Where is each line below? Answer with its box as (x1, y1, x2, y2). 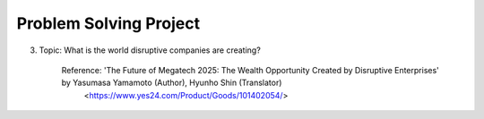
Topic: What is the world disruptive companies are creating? (39, 45, 262, 55)
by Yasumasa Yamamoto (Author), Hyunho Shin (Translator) (61, 77, 282, 89)
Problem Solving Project (16, 13, 201, 33)
